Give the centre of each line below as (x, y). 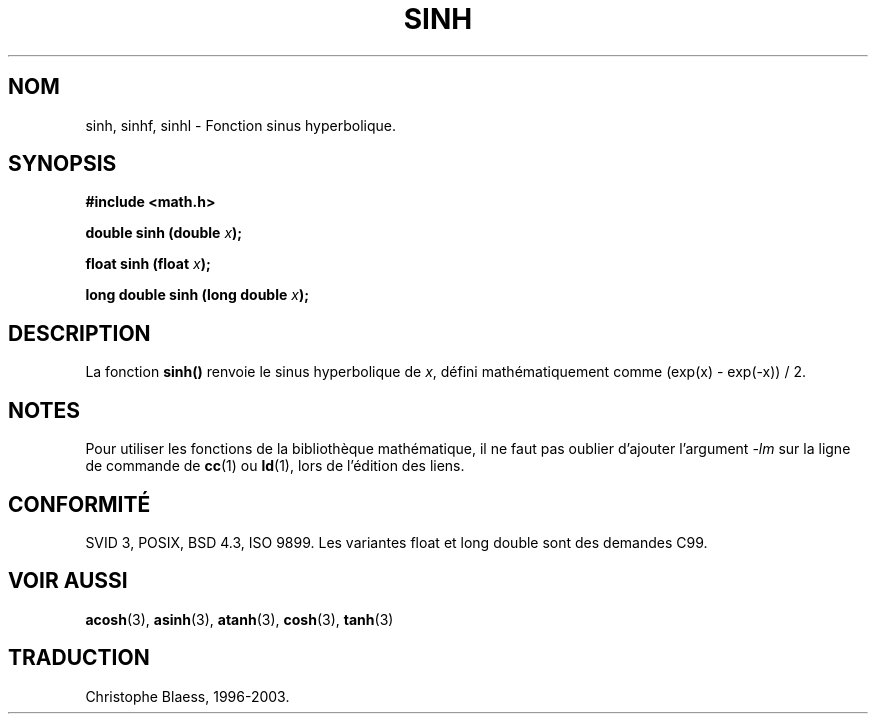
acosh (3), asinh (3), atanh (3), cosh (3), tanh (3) (239, 619)
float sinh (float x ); (148, 264)
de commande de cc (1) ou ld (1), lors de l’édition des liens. (275, 466)
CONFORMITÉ (79, 504)
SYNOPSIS (62, 164)
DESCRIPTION (79, 333)
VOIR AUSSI (68, 581)
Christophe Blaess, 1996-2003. (187, 696)
